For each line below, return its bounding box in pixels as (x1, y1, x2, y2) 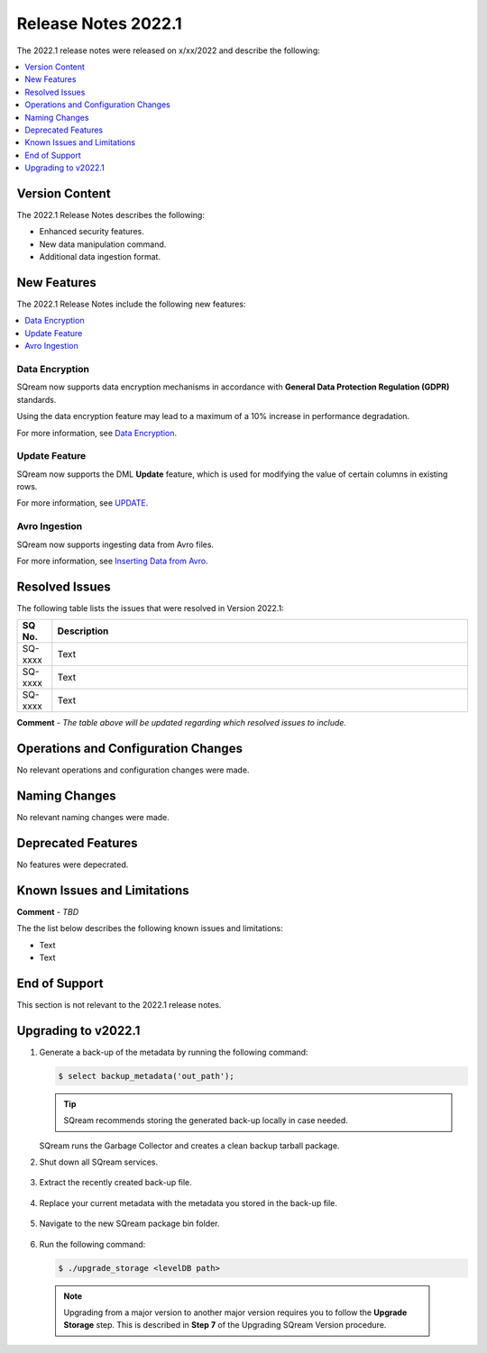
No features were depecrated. (16, 859, 129, 870)
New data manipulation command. (39, 239, 167, 250)
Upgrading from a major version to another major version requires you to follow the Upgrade (63, 1307, 408, 1318)
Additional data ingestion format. (39, 251, 161, 262)
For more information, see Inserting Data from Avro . (16, 555, 208, 566)
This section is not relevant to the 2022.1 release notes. (16, 999, 222, 1010)
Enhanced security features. (39, 226, 144, 237)
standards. (16, 394, 57, 405)
